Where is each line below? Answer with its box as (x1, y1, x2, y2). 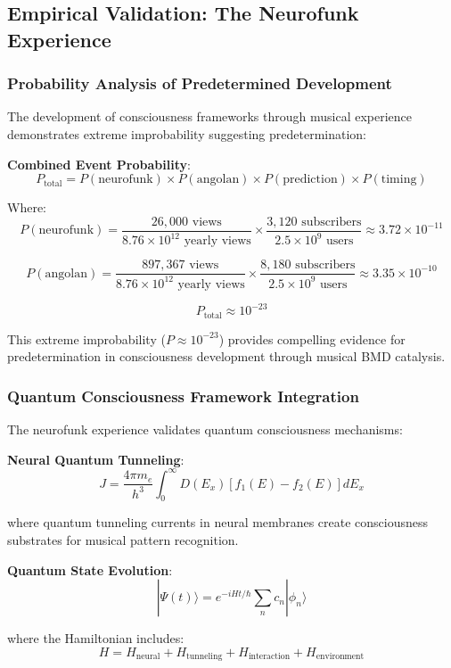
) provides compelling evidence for (218, 329, 406, 348)
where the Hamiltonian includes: (7, 629, 184, 647)
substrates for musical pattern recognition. (7, 531, 239, 549)
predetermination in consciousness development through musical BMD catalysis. (7, 347, 446, 366)
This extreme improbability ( (7, 329, 166, 348)
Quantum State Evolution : (7, 560, 173, 579)
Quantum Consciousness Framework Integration (7, 384, 359, 407)
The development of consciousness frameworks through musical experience (7, 107, 413, 126)
